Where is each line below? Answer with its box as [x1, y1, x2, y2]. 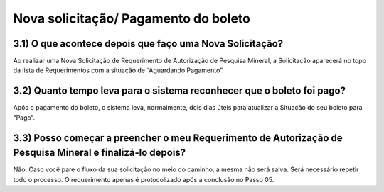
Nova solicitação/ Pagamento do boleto [13, 11, 250, 26]
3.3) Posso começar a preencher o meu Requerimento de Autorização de [13, 132, 343, 144]
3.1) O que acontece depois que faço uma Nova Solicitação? [13, 38, 284, 50]
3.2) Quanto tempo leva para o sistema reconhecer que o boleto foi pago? [13, 85, 346, 97]
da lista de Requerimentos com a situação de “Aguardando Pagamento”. [13, 66, 224, 74]
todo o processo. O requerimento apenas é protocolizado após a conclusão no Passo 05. [13, 175, 274, 183]
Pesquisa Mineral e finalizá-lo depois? [13, 147, 186, 159]
